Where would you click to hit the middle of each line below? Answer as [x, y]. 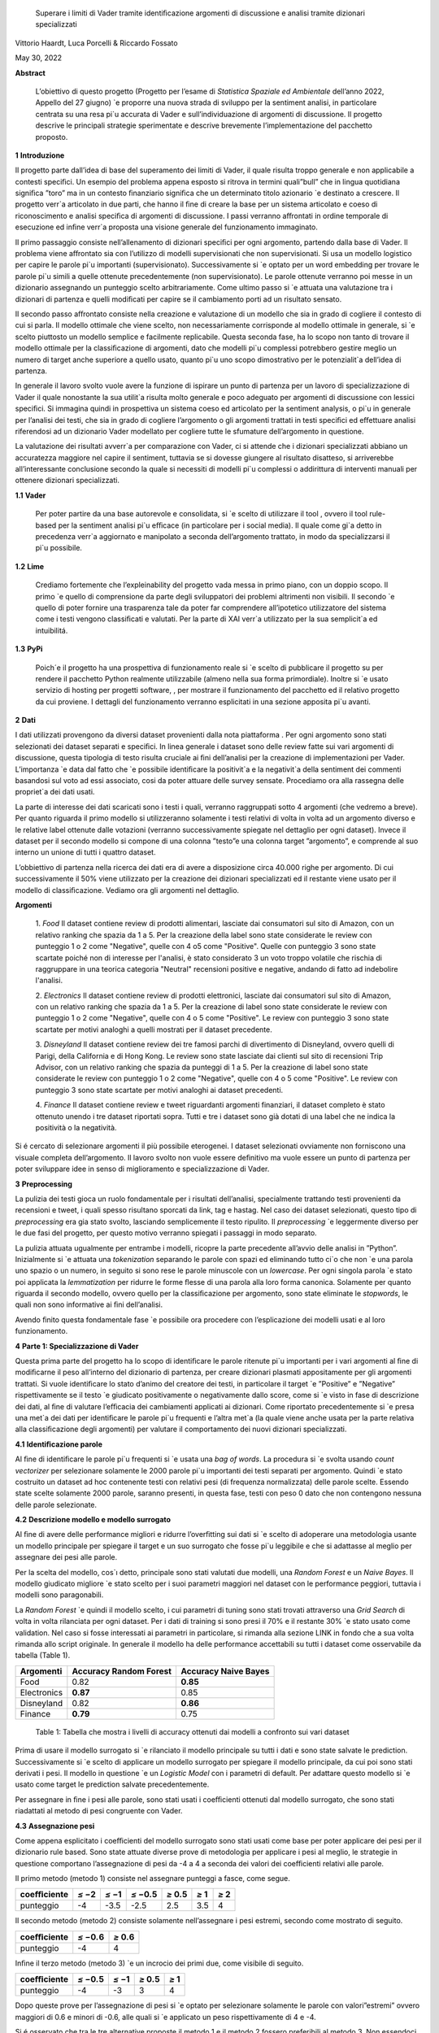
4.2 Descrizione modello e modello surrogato [93, 1520]
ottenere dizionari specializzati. [67, 481]
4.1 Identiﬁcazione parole [59, 1444]
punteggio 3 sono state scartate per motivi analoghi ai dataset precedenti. [159, 1090]
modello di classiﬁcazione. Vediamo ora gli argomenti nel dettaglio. [127, 890]
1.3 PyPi [29, 649]
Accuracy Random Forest [122, 1671]
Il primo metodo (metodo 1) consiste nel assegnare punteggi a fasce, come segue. [152, 1878]
